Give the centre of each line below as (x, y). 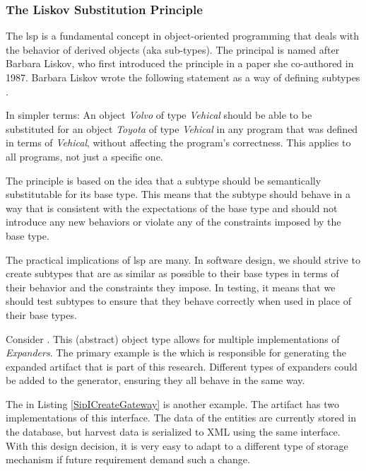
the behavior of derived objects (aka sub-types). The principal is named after (173, 49)
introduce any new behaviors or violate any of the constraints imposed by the (173, 222)
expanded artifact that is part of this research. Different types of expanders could (182, 366)
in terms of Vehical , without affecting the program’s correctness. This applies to (178, 143)
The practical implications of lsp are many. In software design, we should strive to (183, 259)
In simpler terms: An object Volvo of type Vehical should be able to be (159, 115)
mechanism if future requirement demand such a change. (128, 459)
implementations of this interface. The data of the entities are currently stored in (181, 418)
